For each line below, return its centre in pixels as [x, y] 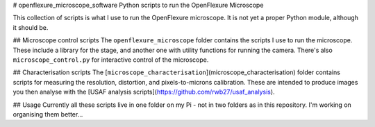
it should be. [31, 27]
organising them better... [48, 114]
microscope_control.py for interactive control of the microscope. [111, 60]
